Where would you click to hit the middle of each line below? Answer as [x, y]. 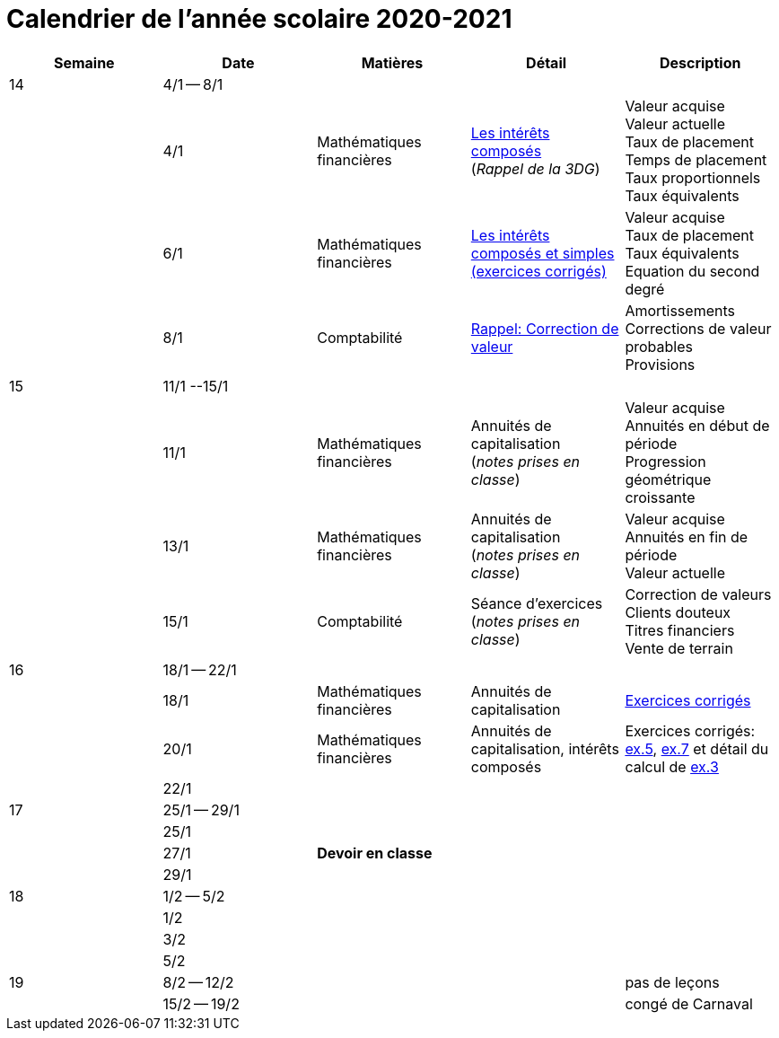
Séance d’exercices [537, 603]
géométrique [668, 479]
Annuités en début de [697, 425]
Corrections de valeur [698, 328]
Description [700, 62]
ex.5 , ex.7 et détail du [697, 748]
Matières [392, 62]
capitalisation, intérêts [545, 748]
